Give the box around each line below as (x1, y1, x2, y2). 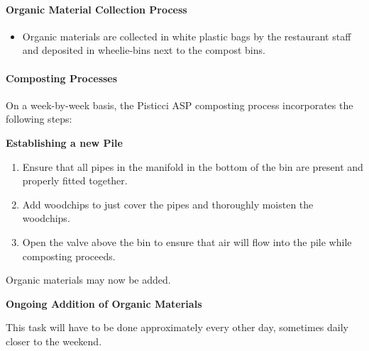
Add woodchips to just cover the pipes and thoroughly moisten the (22, 196, 314, 211)
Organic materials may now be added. (6, 272, 171, 287)
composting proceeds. (22, 248, 116, 263)
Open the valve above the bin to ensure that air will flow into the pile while (22, 234, 352, 249)
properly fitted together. (22, 173, 128, 188)
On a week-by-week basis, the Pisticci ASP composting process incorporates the (6, 97, 353, 112)
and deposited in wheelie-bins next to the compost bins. (22, 43, 265, 57)
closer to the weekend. (6, 333, 102, 348)
